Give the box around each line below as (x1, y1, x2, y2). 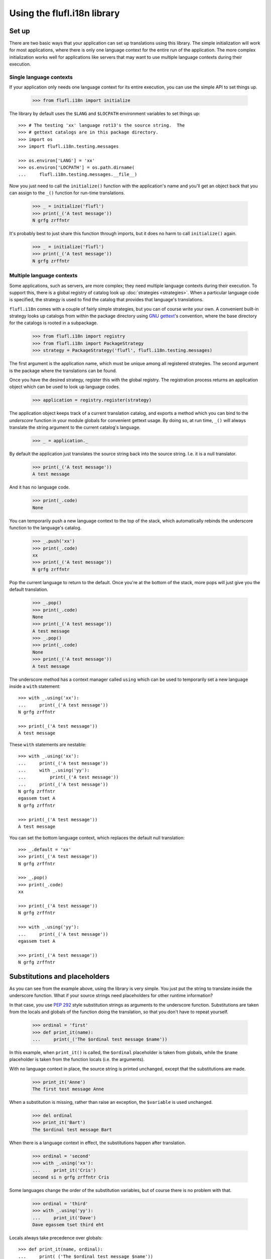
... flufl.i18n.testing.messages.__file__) (18, 172, 138, 177)
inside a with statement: (9, 683, 61, 689)
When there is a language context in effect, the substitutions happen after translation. (9, 1140, 186, 1146)
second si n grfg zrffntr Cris (32, 1174, 110, 1180)
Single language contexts (9, 74, 73, 81)
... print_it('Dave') (32, 1215, 96, 1221)
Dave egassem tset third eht (32, 1222, 104, 1228)
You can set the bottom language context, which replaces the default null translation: (9, 835, 185, 841)
